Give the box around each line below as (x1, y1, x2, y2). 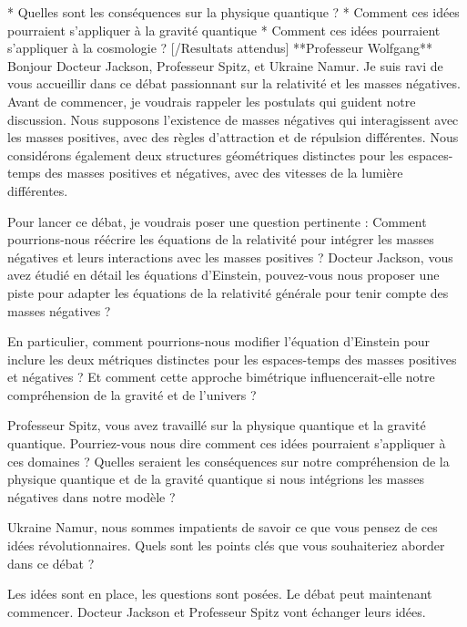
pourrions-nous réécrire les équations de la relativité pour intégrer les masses (7, 230, 434, 249)
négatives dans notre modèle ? (7, 487, 176, 506)
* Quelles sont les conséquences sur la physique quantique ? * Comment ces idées (7, 3, 460, 21)
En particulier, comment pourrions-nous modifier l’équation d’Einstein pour (7, 332, 431, 351)
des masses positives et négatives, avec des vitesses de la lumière (45, 163, 403, 182)
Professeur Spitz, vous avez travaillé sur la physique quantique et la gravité (7, 416, 426, 435)
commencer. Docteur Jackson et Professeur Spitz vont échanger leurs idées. (7, 601, 426, 621)
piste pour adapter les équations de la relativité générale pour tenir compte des (7, 283, 449, 302)
